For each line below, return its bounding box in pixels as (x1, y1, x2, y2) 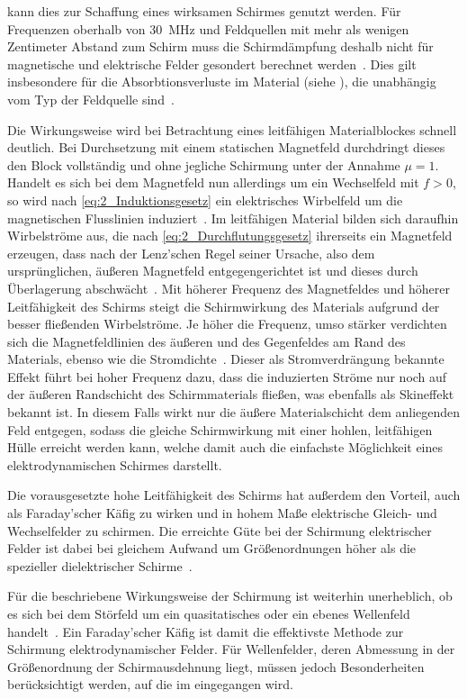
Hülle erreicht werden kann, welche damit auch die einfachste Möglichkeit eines (7, 438, 444, 457)
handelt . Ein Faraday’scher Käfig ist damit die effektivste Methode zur (7, 622, 404, 640)
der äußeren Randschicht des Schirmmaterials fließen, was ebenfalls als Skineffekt (7, 385, 454, 404)
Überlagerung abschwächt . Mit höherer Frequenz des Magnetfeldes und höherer (7, 278, 450, 297)
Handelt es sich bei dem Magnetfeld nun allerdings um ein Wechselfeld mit (7, 173, 419, 192)
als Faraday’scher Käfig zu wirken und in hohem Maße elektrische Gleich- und (7, 504, 437, 522)
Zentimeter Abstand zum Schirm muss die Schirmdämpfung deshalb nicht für (7, 37, 434, 56)
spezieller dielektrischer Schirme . (7, 556, 193, 575)
